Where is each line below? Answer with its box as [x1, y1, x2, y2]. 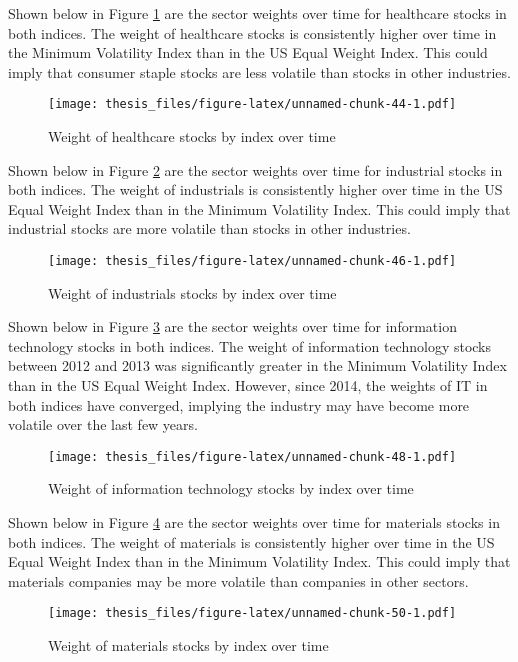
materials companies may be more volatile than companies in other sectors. [8, 570, 469, 591]
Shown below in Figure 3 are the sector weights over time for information [8, 316, 457, 337]
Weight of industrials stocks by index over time [48, 282, 337, 303]
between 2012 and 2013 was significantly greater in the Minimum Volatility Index [8, 355, 507, 376]
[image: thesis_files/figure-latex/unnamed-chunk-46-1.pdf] [48, 254, 457, 268]
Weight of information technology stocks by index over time [48, 478, 414, 499]
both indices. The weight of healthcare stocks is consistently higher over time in [8, 22, 497, 43]
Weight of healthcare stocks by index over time [48, 126, 336, 147]
